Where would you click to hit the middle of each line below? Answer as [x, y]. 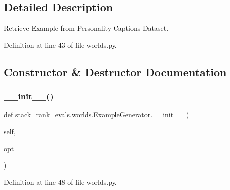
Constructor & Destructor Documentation [115, 71]
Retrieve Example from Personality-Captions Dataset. [86, 28]
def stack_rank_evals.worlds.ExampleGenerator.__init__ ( [97, 115]
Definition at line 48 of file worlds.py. [60, 181]
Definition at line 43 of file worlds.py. [60, 45]
